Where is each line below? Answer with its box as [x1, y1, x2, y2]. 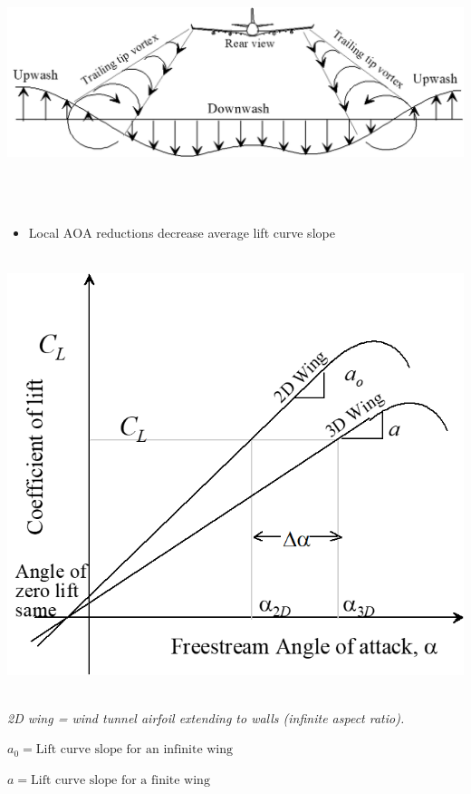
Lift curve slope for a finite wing [31, 773, 210, 787]
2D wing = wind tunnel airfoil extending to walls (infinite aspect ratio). [7, 708, 405, 727]
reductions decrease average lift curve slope [96, 223, 335, 242]
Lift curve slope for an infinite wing [35, 743, 234, 757]
